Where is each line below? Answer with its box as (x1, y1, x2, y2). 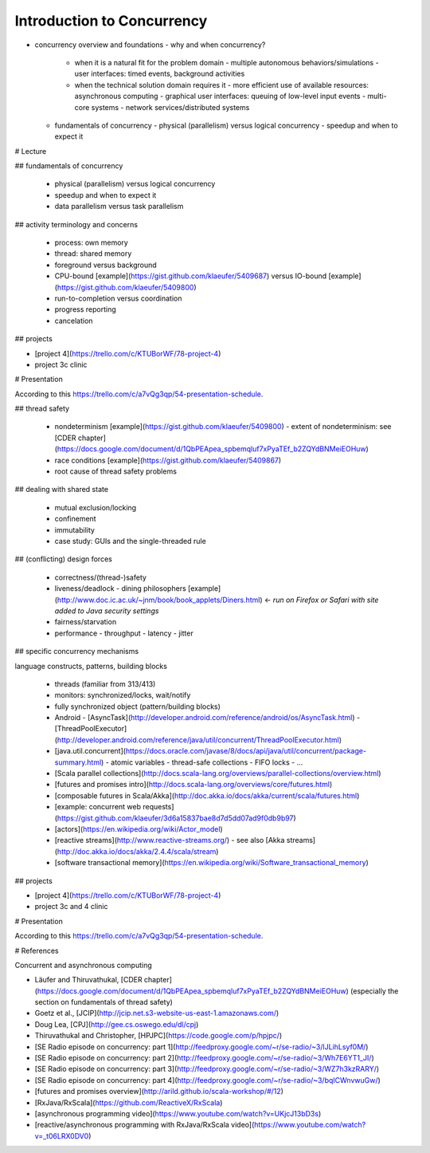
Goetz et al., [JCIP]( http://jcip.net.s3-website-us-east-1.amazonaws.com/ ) (34, 1009, 279, 1018)
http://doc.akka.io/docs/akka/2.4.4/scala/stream (57, 846, 217, 856)
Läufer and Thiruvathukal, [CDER (34, 975, 143, 985)
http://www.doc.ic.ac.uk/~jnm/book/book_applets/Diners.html (57, 595, 260, 604)
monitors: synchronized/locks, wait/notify (54, 691, 191, 700)
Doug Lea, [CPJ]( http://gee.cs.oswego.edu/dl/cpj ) (34, 1019, 199, 1029)
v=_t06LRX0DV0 (34, 1131, 89, 1140)
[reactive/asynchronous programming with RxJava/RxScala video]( (34, 1120, 255, 1130)
